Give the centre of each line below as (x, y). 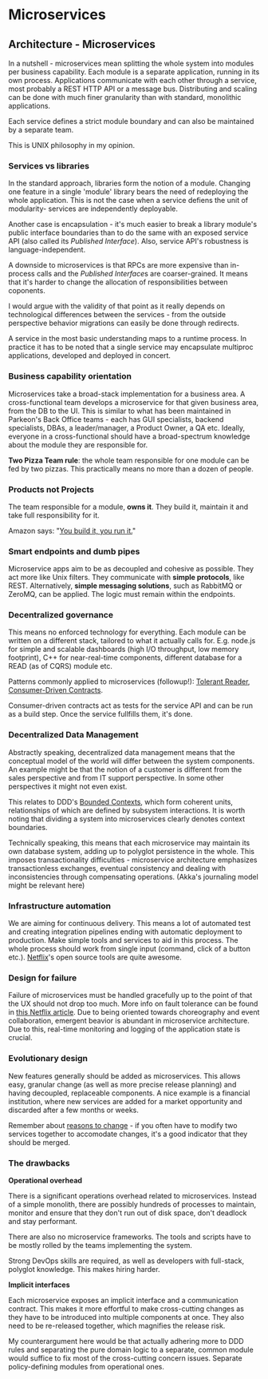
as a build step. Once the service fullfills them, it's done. (100, 714)
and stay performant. (43, 1221)
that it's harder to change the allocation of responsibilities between (118, 282)
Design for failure (43, 978)
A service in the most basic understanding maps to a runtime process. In (128, 339)
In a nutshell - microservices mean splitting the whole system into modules (131, 63)
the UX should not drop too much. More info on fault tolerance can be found (133, 1003)
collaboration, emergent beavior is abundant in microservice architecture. (129, 1021)
